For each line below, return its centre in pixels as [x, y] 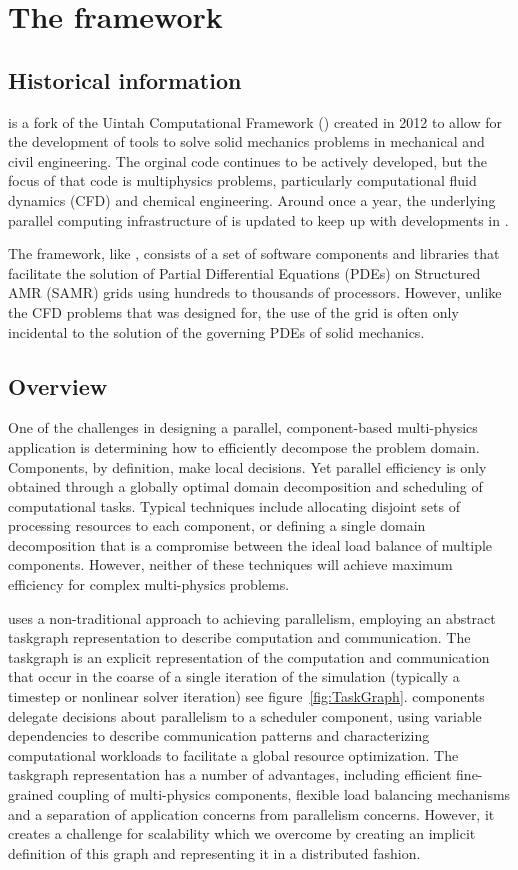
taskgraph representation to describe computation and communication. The [239, 637]
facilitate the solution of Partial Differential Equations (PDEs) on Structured [244, 272]
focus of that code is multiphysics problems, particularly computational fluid [242, 180]
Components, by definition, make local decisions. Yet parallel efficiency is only [247, 466]
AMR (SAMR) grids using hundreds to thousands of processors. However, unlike [255, 292]
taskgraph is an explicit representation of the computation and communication [249, 656]
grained [31, 794]
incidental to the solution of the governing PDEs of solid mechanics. [216, 331]
